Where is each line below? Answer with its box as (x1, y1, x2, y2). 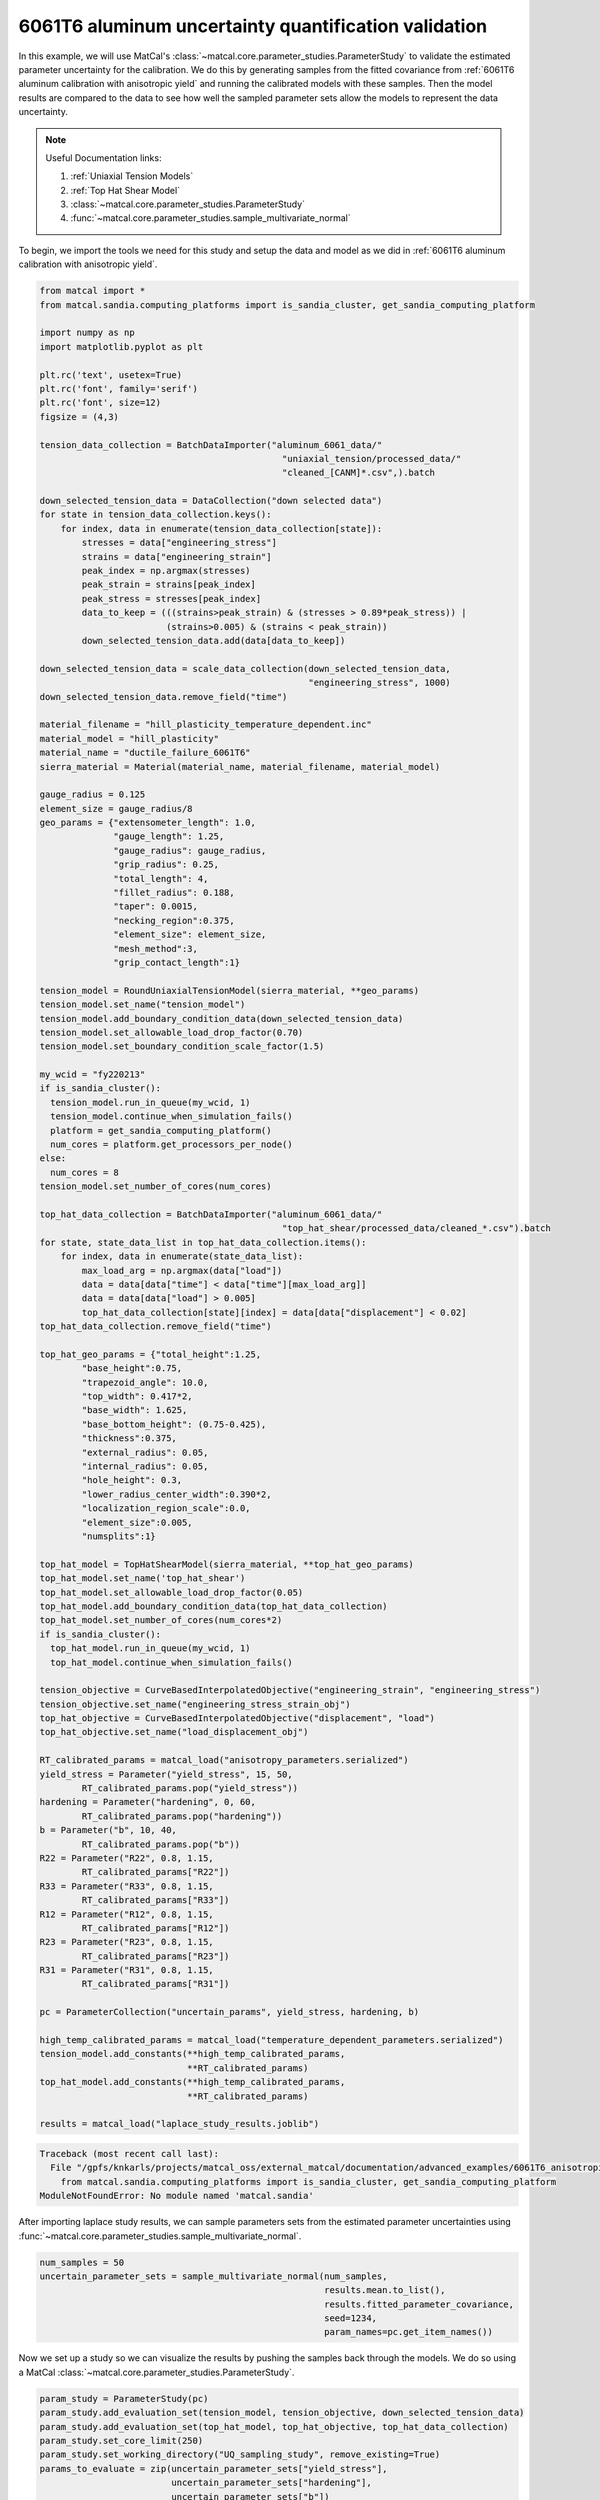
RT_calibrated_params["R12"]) (81, 1922, 230, 1934)
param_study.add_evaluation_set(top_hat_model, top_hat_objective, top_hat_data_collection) (39, 2421, 509, 2432)
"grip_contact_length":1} (113, 956, 240, 968)
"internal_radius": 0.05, (81, 1461, 209, 1472)
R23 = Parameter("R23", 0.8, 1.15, (39, 1936, 214, 1948)
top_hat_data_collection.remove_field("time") (39, 1321, 272, 1332)
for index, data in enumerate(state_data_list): (60, 1251, 304, 1262)
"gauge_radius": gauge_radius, (113, 845, 267, 856)
